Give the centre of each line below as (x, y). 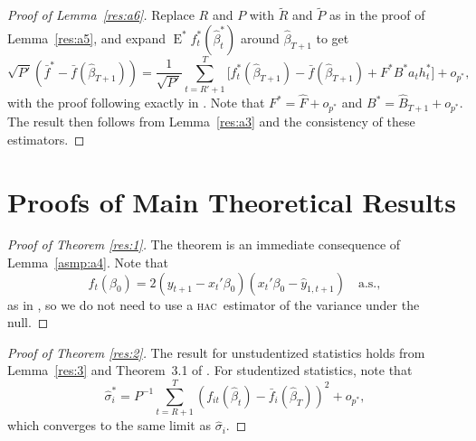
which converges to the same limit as (109, 425)
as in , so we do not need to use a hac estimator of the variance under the (214, 304)
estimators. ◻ (46, 139)
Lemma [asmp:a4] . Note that (88, 263)
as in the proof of (377, 15)
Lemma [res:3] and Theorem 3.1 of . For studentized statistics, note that (210, 370)
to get (333, 38)
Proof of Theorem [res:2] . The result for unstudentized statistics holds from (216, 352)
